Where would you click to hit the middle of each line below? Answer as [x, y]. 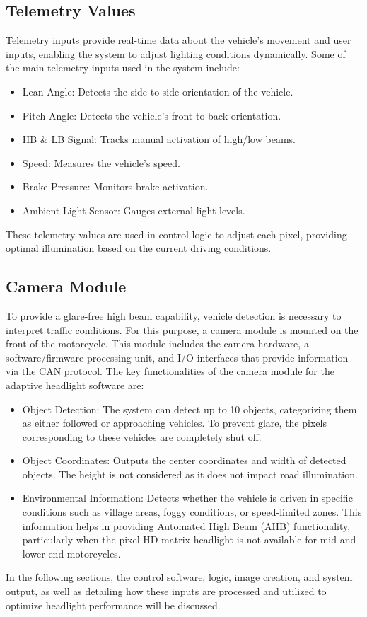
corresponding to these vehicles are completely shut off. [142, 436]
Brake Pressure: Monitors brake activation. [115, 186]
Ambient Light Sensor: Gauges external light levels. [134, 210]
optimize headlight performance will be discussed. [113, 605]
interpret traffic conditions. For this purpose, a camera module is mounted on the [182, 329]
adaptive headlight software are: [75, 385]
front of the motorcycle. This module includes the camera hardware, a [157, 344]
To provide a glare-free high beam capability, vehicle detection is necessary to [174, 315]
